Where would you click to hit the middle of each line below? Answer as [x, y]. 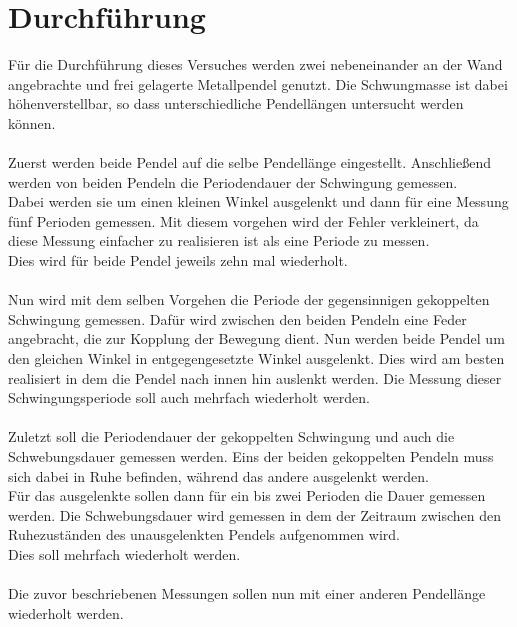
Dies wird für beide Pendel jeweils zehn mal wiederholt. [178, 260]
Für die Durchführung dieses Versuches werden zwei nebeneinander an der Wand [255, 64]
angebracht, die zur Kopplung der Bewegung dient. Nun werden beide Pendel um [256, 338]
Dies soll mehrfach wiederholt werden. [124, 553]
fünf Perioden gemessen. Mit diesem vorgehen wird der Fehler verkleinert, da [243, 220]
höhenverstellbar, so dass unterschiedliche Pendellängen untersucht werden [236, 103]
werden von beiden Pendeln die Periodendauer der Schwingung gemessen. [233, 181]
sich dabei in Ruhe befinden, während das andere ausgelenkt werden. [218, 475]
